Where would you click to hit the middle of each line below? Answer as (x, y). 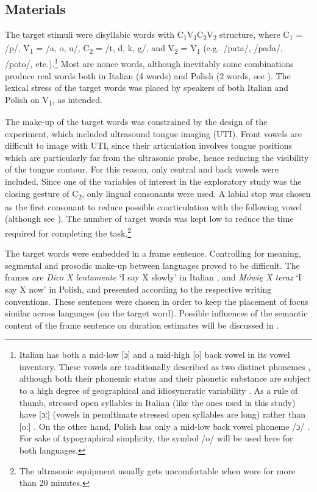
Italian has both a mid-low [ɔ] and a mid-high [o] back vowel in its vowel (155, 355)
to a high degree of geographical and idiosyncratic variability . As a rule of (158, 390)
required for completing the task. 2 (68, 232)
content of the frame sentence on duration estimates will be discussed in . (142, 325)
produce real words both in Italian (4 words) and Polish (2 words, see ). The (148, 75)
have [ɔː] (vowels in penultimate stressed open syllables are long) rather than (162, 414)
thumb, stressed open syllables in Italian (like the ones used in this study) (157, 402)
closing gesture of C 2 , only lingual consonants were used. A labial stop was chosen (158, 194)
